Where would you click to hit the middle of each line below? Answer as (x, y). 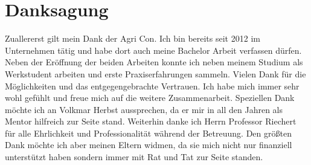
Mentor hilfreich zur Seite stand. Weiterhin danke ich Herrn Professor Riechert (151, 121)
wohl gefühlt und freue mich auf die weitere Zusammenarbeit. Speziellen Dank (150, 98)
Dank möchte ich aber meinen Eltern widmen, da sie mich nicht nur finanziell (149, 145)
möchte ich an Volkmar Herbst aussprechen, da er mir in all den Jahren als (144, 109)
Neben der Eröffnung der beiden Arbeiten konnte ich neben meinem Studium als (154, 62)
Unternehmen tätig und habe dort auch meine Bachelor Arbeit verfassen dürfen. (153, 50)
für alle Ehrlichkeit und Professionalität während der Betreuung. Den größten (148, 133)
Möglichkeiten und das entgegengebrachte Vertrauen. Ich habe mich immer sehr (152, 86)
